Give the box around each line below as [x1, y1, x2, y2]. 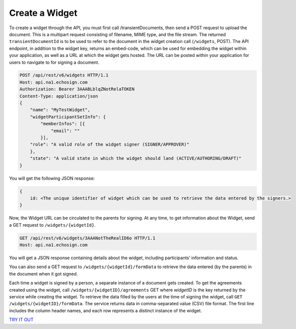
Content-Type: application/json [19, 93, 99, 99]
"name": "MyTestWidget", [30, 107, 91, 113]
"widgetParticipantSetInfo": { [30, 114, 106, 120]
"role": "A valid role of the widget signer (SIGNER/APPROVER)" [30, 141, 190, 147]
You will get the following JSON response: [9, 175, 95, 181]
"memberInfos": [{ [40, 121, 85, 127]
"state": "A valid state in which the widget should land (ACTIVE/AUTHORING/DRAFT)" [30, 156, 242, 161]
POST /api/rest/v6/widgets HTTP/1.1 [19, 72, 109, 78]
